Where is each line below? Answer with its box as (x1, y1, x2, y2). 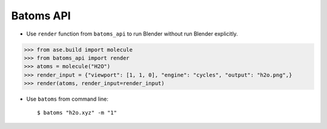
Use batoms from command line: (26, 95, 109, 102)
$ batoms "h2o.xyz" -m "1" (37, 109, 117, 116)
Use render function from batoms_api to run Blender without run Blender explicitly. (26, 30, 239, 37)
